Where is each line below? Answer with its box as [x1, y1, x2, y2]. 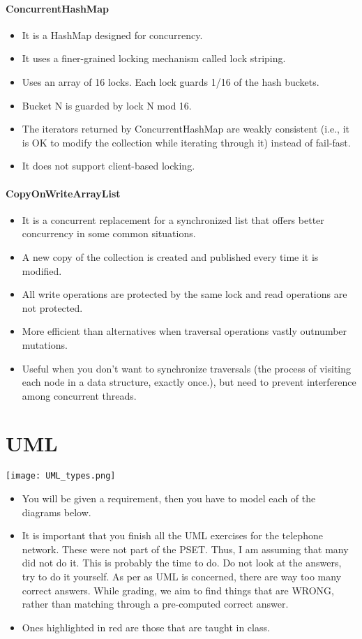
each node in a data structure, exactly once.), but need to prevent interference [22, 375, 356, 389]
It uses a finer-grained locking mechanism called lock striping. [22, 51, 286, 66]
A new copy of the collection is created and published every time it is [22, 249, 319, 264]
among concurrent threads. [22, 388, 137, 403]
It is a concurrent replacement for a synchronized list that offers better [22, 212, 324, 227]
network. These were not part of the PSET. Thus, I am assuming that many [22, 541, 349, 556]
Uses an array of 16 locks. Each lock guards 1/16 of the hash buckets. [22, 74, 319, 89]
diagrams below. [22, 504, 91, 519]
